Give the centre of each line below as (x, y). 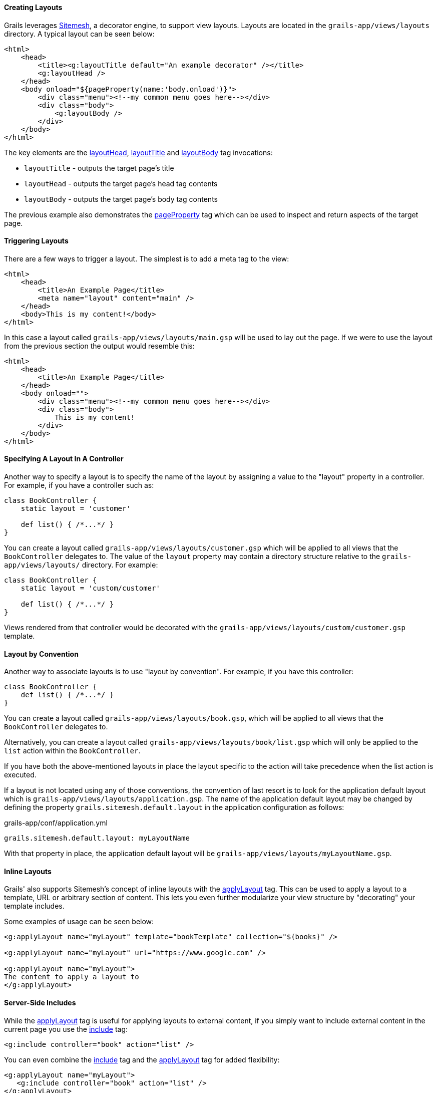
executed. (20, 775)
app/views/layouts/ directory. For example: (81, 565)
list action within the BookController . (72, 751)
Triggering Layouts (36, 241)
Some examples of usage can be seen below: (79, 922)
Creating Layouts (33, 7)
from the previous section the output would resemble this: (99, 346)
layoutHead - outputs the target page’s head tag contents (121, 183)
